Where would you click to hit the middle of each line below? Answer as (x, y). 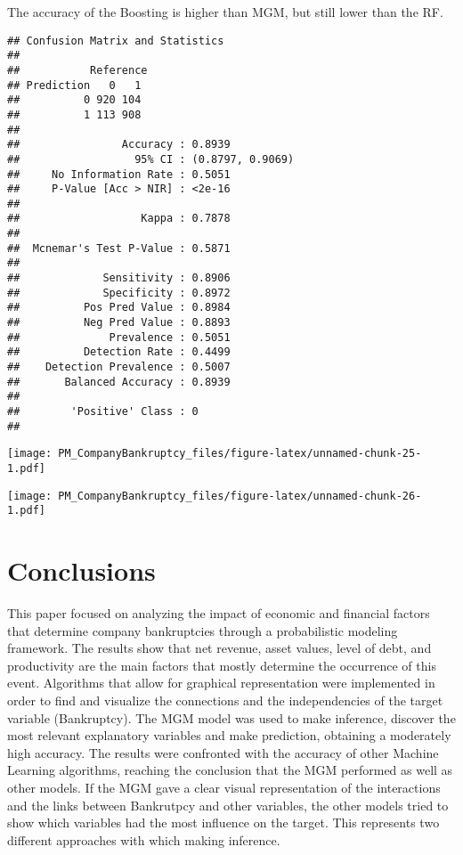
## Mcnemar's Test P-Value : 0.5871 (119, 248)
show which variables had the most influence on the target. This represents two (223, 822)
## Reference (77, 70)
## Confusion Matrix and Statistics (116, 41)
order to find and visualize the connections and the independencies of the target (225, 700)
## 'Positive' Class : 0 (103, 411)
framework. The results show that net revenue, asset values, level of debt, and (219, 648)
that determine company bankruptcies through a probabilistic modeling (203, 630)
